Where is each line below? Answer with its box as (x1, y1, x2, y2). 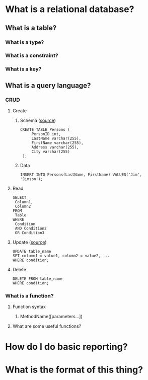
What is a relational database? (5, 4, 134, 15)
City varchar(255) (31, 149, 70, 155)
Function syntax (12, 303, 46, 310)
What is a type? (5, 39, 44, 46)
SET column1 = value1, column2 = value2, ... (12, 253, 110, 259)
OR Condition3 (15, 231, 45, 236)
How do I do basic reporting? (5, 341, 128, 352)
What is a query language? (5, 81, 91, 90)
